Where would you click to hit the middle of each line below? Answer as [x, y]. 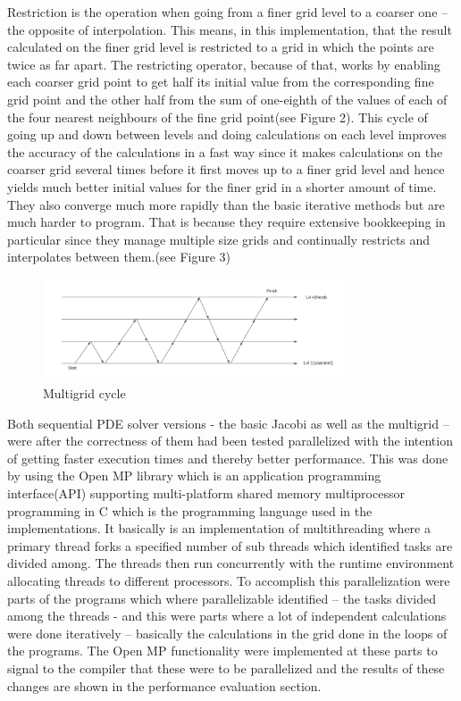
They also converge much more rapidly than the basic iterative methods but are [226, 204]
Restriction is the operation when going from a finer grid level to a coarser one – [228, 12]
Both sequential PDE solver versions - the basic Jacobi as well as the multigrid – [228, 423]
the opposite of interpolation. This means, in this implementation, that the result [230, 29]
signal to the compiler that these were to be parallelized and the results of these [226, 668]
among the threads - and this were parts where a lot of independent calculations [227, 616]
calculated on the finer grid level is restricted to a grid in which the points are [221, 47]
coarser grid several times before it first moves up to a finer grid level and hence [226, 169]
